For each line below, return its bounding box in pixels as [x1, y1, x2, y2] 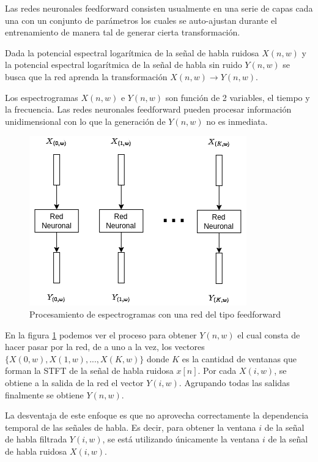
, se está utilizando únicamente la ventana [102, 433, 260, 445]
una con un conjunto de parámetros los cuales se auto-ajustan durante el [5, 13, 278, 26]
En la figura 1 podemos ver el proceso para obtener [5, 328, 197, 341]
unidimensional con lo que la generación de [5, 114, 166, 127]
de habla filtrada [5, 433, 67, 445]
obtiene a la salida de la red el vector [5, 376, 144, 389]
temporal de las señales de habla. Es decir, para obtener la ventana [5, 420, 256, 433]
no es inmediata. [206, 114, 268, 127]
